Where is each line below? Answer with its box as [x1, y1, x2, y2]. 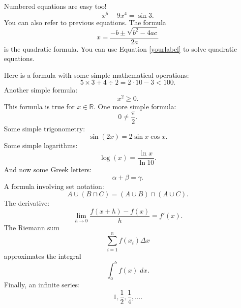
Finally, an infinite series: [4, 279, 80, 290]
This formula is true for [4, 101, 75, 112]
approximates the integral [4, 250, 81, 261]
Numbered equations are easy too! [4, 1, 107, 11]
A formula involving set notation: [4, 181, 104, 191]
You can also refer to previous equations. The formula [4, 17, 166, 27]
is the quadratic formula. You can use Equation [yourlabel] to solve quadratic [4, 43, 237, 54]
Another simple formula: [4, 85, 78, 95]
